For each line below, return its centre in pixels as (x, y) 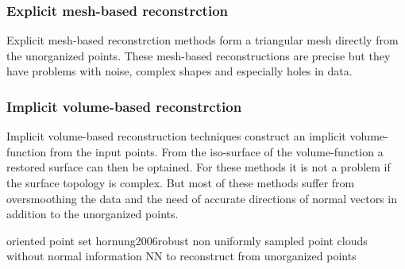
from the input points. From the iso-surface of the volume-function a (216, 151)
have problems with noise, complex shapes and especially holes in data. (179, 71)
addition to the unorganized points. (93, 214)
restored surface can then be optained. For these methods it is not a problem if (199, 167)
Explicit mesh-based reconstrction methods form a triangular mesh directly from (202, 40)
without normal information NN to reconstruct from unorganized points (181, 256)
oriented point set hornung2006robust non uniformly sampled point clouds (187, 240)
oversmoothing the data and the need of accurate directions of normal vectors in (202, 198)
